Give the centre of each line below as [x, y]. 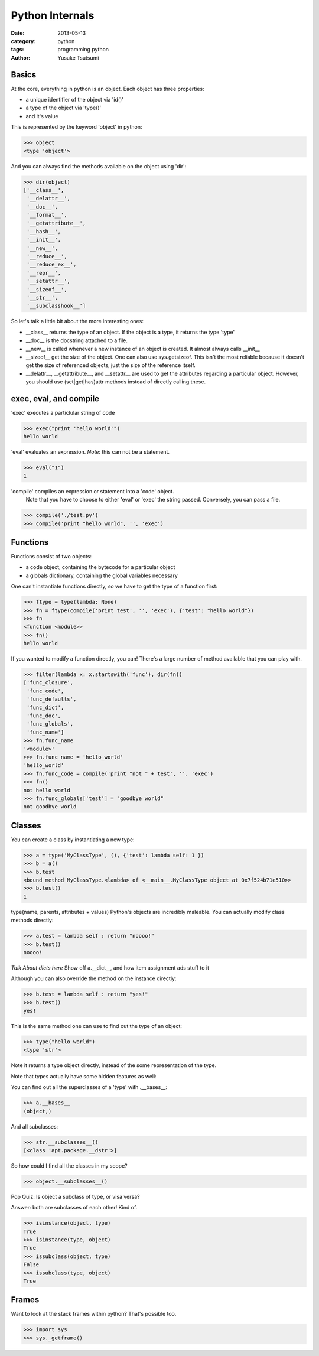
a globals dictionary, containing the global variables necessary [102, 575]
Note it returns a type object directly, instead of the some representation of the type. [114, 1065]
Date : [18, 33]
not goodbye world [50, 807]
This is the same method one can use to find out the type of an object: [97, 1026]
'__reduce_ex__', [52, 265]
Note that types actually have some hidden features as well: [84, 1076]
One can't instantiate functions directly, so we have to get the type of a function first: [114, 586]
